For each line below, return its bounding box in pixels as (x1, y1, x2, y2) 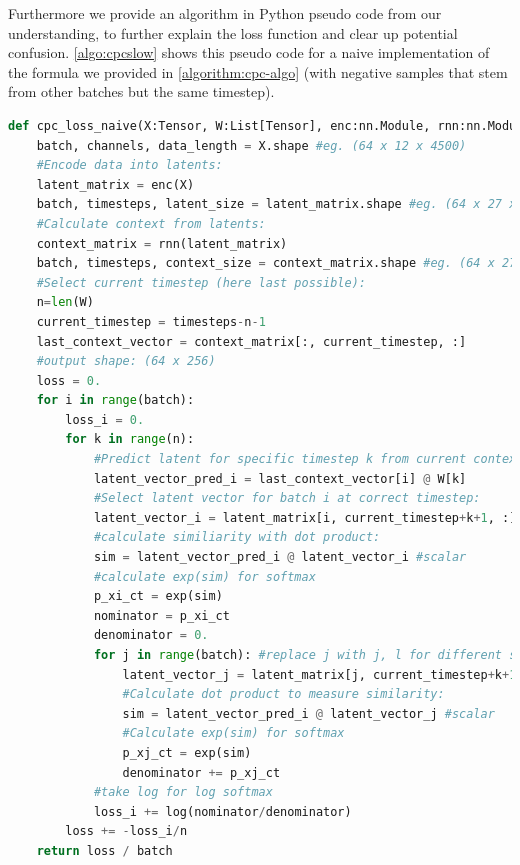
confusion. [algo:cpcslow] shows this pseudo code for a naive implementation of (8, 42, 490, 63)
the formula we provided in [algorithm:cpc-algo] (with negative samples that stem (8, 61, 508, 82)
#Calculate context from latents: (36, 216, 266, 231)
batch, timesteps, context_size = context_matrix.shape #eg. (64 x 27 (36, 256, 517, 271)
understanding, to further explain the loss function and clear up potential (8, 22, 458, 43)
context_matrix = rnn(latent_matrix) (36, 236, 288, 251)
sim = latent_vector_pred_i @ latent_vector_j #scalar (122, 706, 495, 721)
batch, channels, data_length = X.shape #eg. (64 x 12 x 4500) (36, 138, 467, 153)
